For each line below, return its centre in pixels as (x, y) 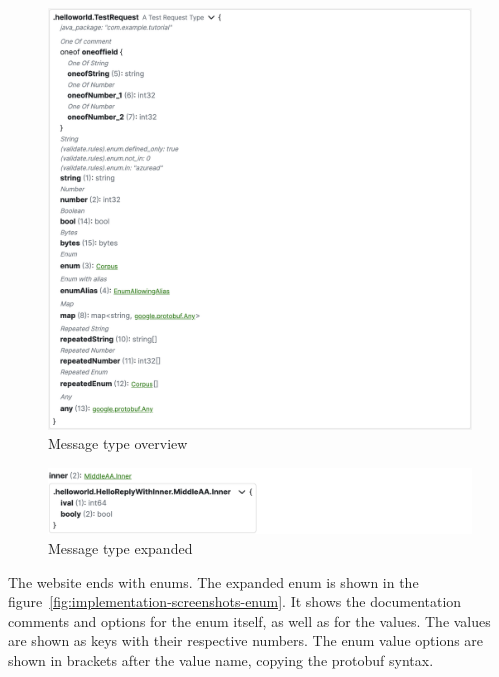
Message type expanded (120, 547)
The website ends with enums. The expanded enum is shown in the (213, 581)
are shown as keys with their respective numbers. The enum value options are (246, 640)
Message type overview (118, 443)
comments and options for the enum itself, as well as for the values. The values (249, 620)
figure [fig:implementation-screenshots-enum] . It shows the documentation (235, 601)
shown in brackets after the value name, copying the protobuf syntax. (221, 659)
